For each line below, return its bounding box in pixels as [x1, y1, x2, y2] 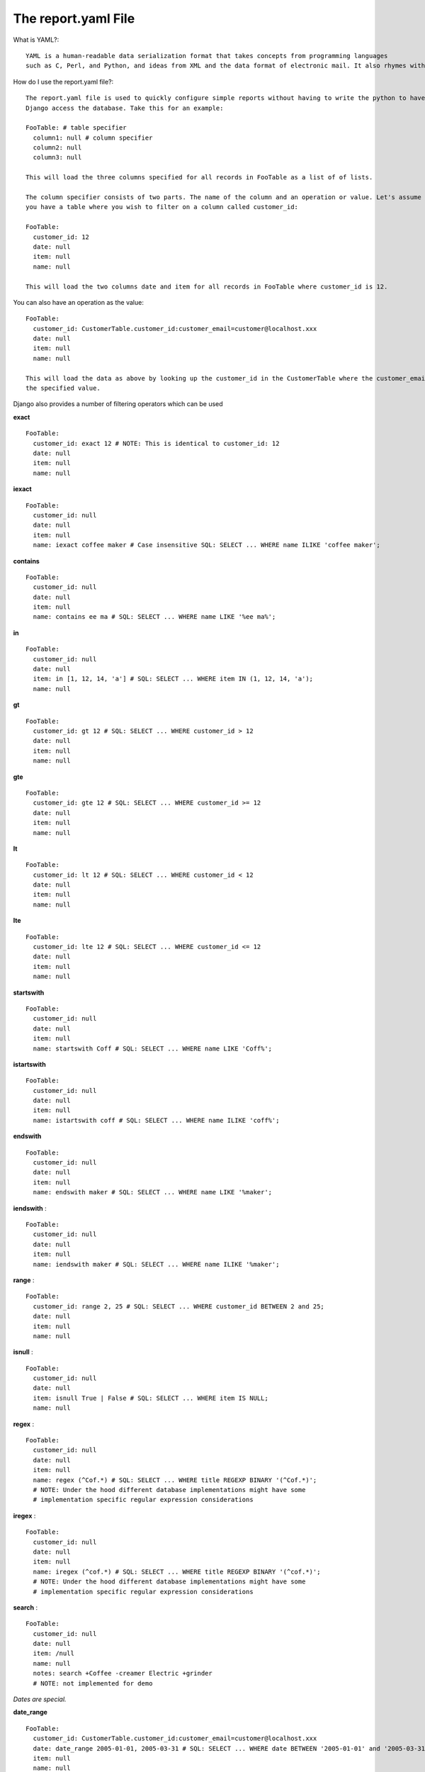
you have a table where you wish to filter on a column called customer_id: [25, 203, 299, 211]
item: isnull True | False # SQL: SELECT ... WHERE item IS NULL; [33, 1394, 268, 1402]
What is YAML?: [13, 35, 59, 44]
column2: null [33, 144, 82, 152]
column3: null [33, 153, 82, 162]
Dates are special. [13, 1695, 67, 1704]
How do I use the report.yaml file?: [13, 77, 114, 86]
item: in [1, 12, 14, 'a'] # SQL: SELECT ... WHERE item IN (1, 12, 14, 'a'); [33, 675, 314, 683]
